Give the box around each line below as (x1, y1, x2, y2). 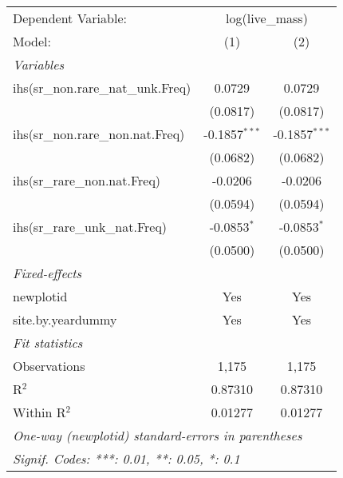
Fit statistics (13, 333, 83, 352)
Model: (13, 32, 52, 50)
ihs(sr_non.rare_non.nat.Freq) (13, 125, 185, 143)
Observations (13, 357, 85, 375)
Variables (13, 55, 65, 74)
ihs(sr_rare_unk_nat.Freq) (13, 217, 168, 236)
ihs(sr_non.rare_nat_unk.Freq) (13, 78, 191, 97)
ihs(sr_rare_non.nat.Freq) (13, 171, 161, 189)
